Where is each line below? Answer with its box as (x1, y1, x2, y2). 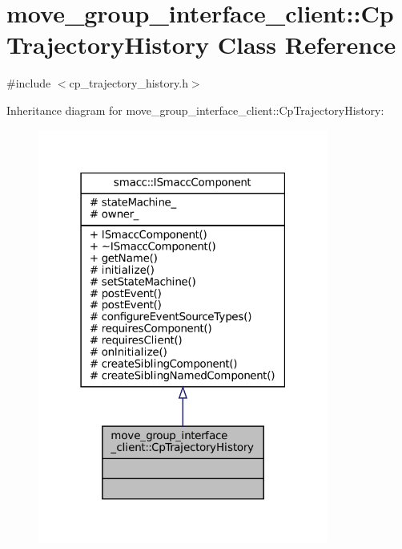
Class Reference (217, 28, 396, 61)
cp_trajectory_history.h (69, 75, 188, 91)
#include (6, 75, 51, 91)
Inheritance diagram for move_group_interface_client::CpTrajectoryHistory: (6, 101, 384, 118)
